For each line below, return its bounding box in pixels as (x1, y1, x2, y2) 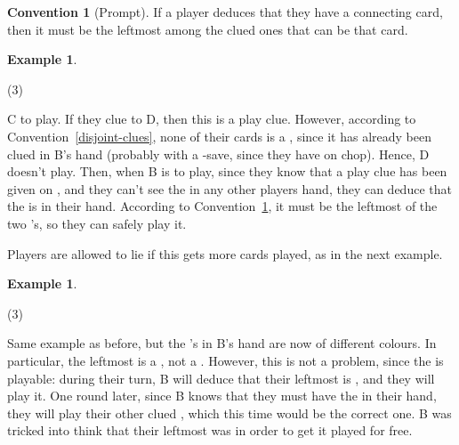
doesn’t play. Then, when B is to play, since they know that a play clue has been (7, 162, 447, 181)
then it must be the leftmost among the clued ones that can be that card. (7, 20, 408, 38)
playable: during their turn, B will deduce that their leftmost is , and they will (7, 368, 435, 387)
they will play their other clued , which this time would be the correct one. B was (7, 403, 452, 422)
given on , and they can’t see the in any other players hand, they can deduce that (7, 179, 452, 198)
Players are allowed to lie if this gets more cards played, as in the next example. (7, 244, 443, 263)
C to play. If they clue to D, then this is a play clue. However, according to (7, 109, 416, 128)
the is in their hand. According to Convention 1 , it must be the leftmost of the (7, 197, 438, 215)
